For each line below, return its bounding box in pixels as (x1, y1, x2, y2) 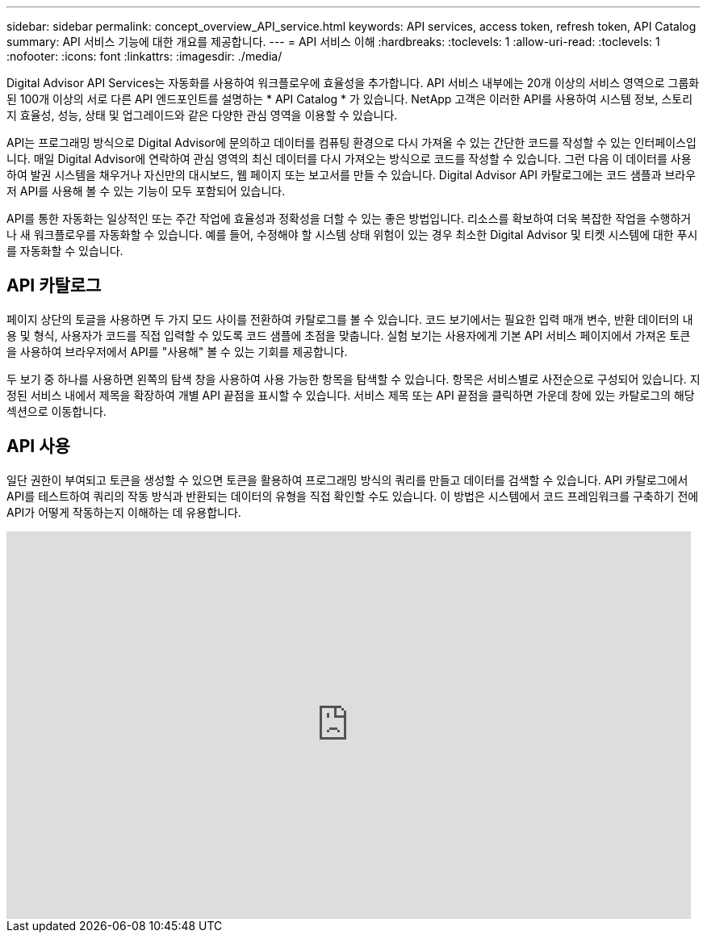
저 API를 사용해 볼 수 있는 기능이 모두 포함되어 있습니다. (6, 184, 286, 198)
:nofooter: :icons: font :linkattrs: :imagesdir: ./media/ (6, 49, 282, 63)
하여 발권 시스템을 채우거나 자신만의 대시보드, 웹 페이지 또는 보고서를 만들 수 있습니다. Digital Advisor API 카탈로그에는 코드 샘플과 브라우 (6, 168, 697, 182)
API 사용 (6, 436, 70, 457)
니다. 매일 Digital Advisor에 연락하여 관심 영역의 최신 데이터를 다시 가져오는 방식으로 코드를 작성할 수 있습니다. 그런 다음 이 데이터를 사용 (6, 152, 692, 166)
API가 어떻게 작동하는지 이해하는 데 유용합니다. (6, 505, 241, 519)
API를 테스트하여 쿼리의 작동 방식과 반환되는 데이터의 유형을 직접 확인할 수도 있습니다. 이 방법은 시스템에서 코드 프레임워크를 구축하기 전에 (6, 488, 699, 503)
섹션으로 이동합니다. (6, 404, 107, 418)
